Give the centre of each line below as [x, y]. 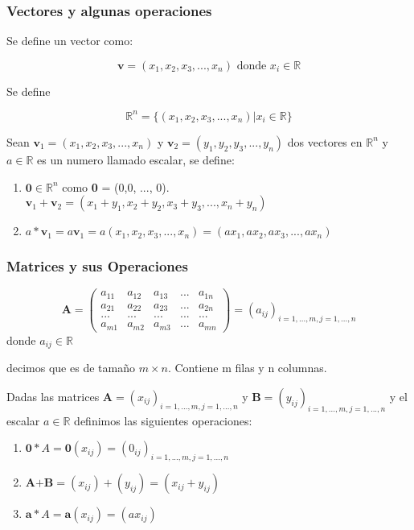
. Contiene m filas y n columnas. [247, 368]
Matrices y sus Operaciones [97, 266]
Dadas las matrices [53, 396]
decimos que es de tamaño [71, 368]
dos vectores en [325, 141]
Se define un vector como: [70, 41]
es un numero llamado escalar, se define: [136, 159]
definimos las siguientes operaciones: [163, 420]
